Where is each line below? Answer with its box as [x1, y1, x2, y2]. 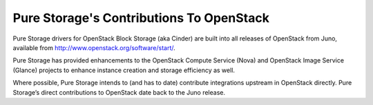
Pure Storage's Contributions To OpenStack [12, 10, 269, 25]
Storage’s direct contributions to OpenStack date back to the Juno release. [12, 88, 226, 96]
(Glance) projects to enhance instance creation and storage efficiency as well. [12, 66, 235, 74]
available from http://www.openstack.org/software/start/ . [12, 43, 175, 51]
